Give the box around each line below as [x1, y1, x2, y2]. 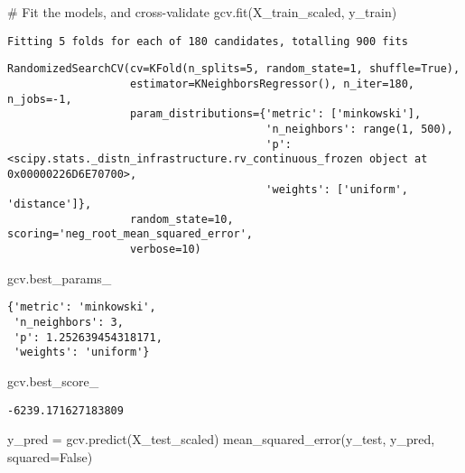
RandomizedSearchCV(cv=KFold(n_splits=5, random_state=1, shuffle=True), [7, 62, 460, 76]
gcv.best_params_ [7, 268, 112, 287]
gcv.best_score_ [7, 372, 99, 390]
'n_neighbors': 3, [14, 316, 124, 329]
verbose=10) [130, 243, 201, 256]
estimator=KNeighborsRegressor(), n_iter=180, [130, 77, 415, 90]
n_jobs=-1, [7, 92, 72, 106]
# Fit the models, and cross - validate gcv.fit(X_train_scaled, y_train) [7, 3, 397, 21]
